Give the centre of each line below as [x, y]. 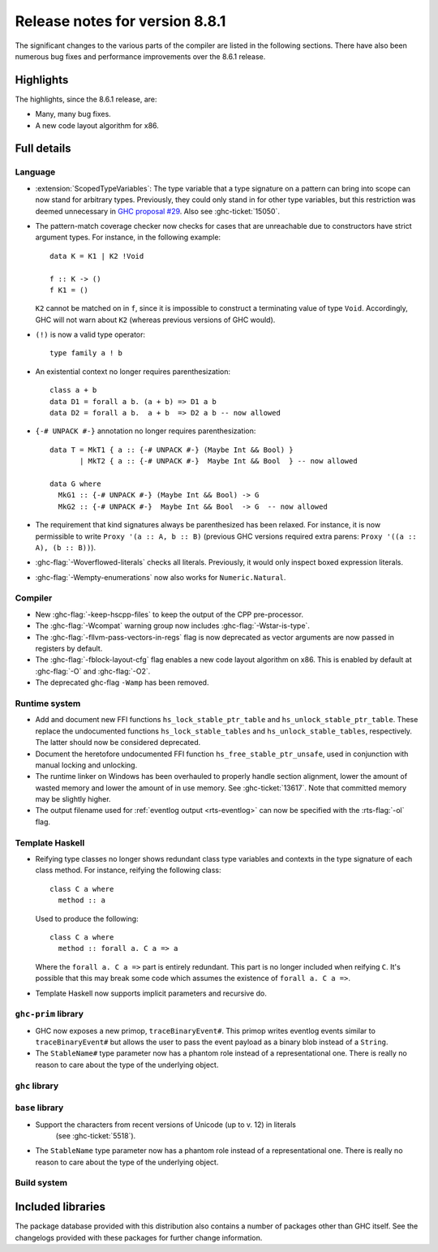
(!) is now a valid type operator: [90, 335]
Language [35, 172]
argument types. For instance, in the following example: [128, 237]
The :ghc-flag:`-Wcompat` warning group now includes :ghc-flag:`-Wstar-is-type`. [172, 626]
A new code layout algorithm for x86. [97, 125]
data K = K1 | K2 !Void [97, 256]
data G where [75, 484]
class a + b [73, 390]
